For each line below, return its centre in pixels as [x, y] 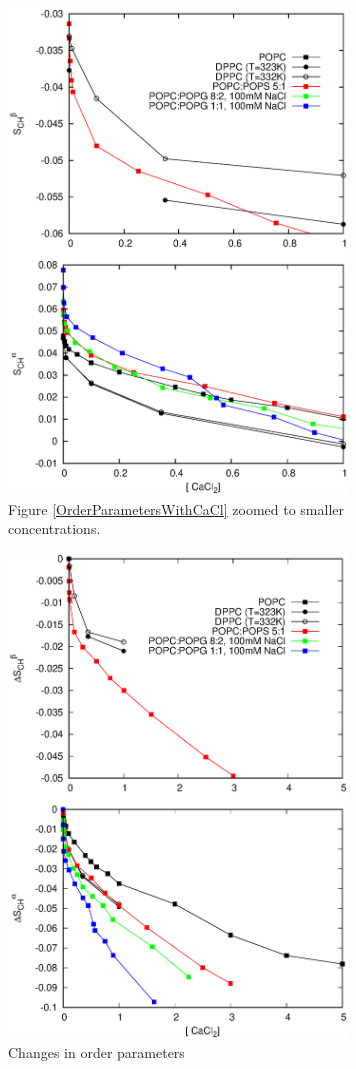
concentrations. [54, 528]
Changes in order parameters [96, 1052]
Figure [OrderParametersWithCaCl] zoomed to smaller [176, 508]
